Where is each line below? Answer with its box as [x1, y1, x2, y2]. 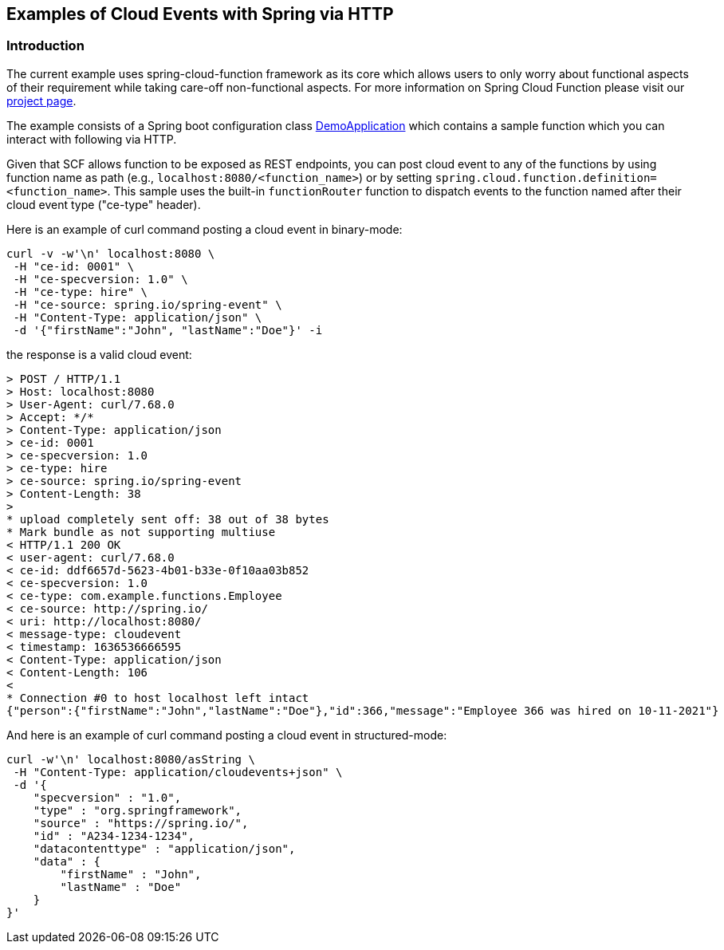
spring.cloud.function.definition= [435, 171, 657, 184]
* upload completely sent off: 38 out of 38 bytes [6, 512, 329, 526]
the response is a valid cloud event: [6, 347, 192, 361]
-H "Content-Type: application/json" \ [13, 310, 262, 324]
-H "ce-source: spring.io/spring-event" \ [13, 298, 282, 311]
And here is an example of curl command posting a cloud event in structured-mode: [6, 727, 447, 742]
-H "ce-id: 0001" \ [13, 259, 135, 273]
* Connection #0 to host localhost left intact [6, 691, 309, 704]
